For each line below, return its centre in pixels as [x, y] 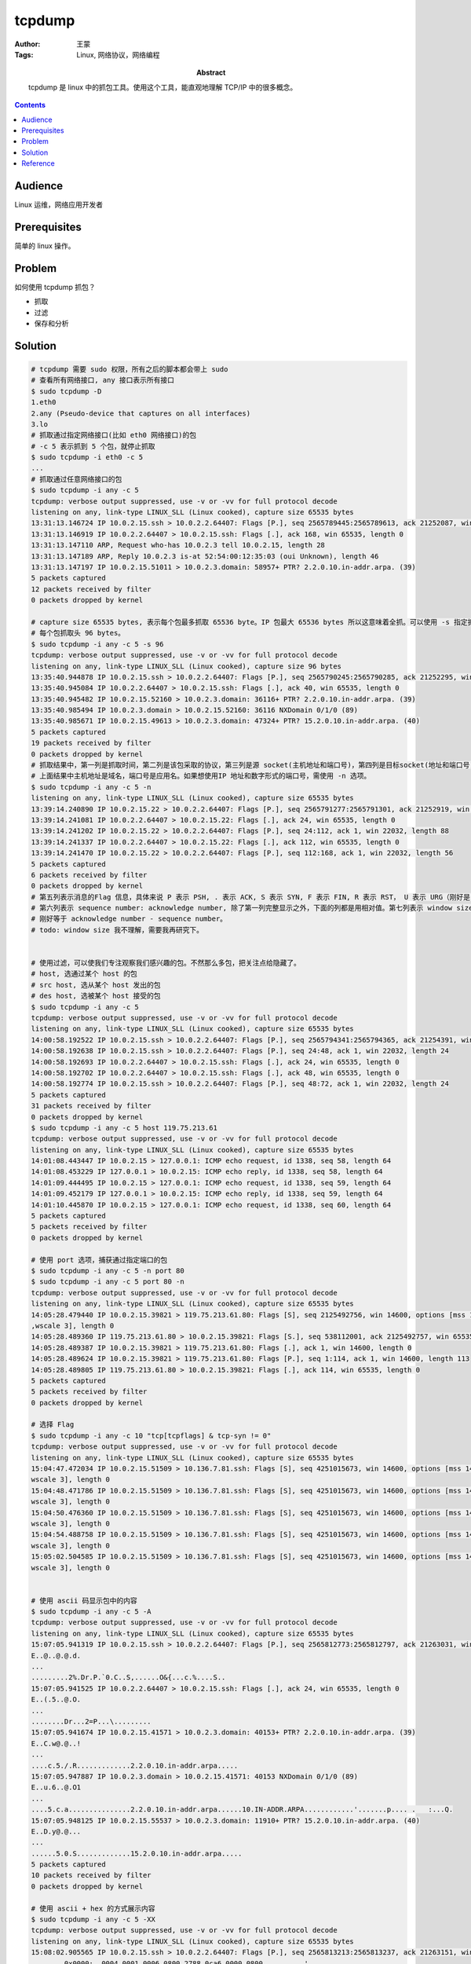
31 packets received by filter [91, 1106]
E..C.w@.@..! [56, 1743]
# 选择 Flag [53, 1425]
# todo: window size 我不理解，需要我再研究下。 [117, 930]
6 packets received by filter [89, 875]
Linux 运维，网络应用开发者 [59, 204]
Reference [38, 163]
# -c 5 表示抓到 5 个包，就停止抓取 [93, 446]
